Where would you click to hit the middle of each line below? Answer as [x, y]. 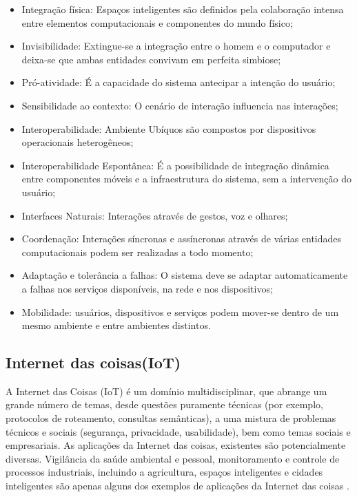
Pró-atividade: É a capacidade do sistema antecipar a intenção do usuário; [178, 82]
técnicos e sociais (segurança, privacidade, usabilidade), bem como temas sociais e [178, 431]
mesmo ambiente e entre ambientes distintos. [116, 325]
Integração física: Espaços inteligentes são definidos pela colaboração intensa [183, 9]
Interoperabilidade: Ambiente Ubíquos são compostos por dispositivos [169, 128]
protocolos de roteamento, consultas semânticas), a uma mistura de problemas [171, 418]
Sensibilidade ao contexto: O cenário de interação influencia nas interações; [180, 105]
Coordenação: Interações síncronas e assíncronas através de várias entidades [182, 239]
